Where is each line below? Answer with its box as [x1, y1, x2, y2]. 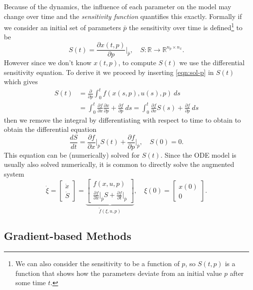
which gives [4, 76, 38, 87]
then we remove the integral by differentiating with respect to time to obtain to [4, 114, 241, 125]
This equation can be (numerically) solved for [4, 149, 140, 160]
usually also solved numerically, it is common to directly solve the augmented [4, 159, 235, 169]
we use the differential [179, 57, 245, 68]
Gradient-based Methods [4, 228, 131, 243]
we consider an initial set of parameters [4, 22, 121, 32]
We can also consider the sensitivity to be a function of [15, 258, 180, 269]
